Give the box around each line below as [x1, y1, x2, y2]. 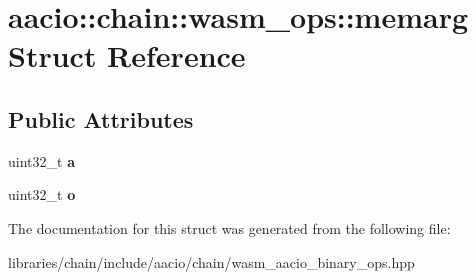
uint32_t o [8, 184, 76, 205]
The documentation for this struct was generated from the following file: [8, 217, 451, 238]
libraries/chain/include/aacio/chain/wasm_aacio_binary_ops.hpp [8, 251, 415, 272]
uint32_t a [8, 150, 75, 171]
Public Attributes [8, 103, 194, 134]
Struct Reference [8, 35, 246, 76]
